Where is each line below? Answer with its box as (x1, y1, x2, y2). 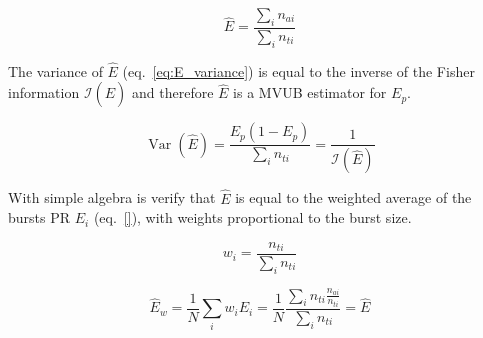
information (8, 82, 80, 103)
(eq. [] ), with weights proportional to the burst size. (93, 207, 412, 228)
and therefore (132, 82, 214, 103)
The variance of (8, 60, 103, 81)
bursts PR (8, 207, 71, 228)
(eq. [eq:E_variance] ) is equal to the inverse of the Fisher (122, 60, 475, 81)
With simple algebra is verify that (8, 187, 216, 208)
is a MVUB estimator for (233, 82, 387, 103)
